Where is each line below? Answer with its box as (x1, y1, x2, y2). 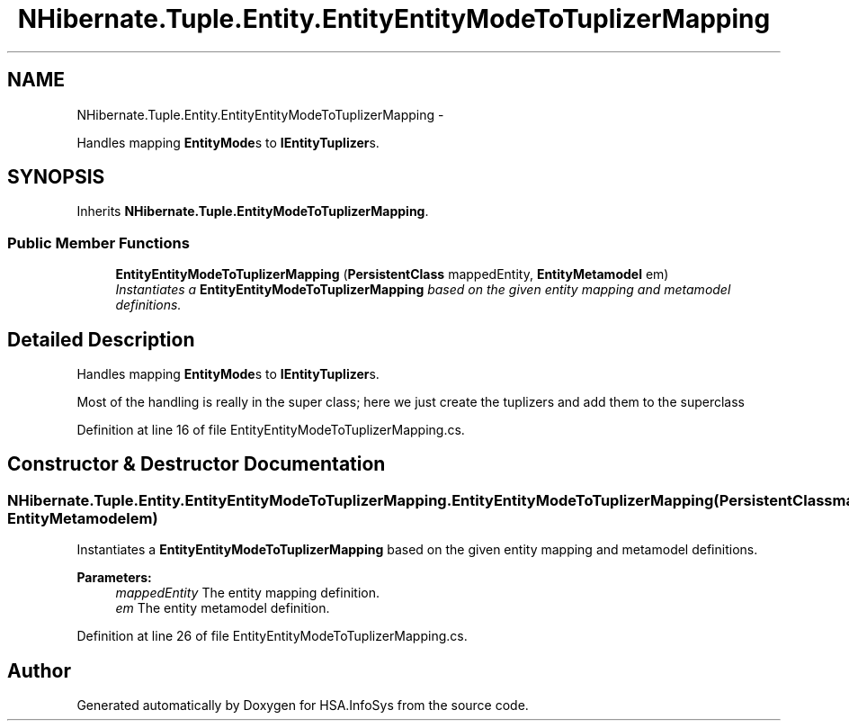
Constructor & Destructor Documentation (7, 453, 386, 476)
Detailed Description (7, 328, 195, 351)
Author (7, 659, 71, 682)
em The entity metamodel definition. (115, 600, 330, 616)
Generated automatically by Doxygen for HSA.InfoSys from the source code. (76, 697, 529, 714)
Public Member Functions (7, 233, 190, 252)
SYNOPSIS (7, 166, 105, 189)
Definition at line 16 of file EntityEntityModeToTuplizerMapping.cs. (76, 422, 465, 438)
